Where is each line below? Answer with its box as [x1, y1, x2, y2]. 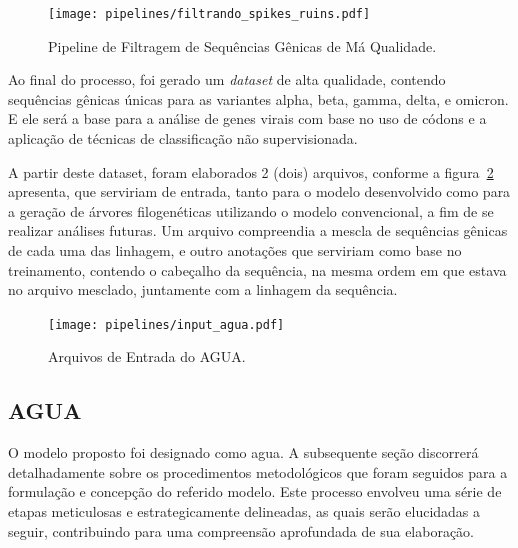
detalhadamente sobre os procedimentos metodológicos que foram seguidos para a [8, 461, 508, 482]
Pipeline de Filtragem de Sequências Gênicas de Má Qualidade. [48, 35, 437, 56]
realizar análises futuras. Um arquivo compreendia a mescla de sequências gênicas [8, 220, 508, 241]
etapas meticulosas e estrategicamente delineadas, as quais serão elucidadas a [8, 501, 481, 522]
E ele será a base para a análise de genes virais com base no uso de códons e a [8, 108, 487, 129]
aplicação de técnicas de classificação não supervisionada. [8, 128, 358, 149]
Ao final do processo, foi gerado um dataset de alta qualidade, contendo [8, 69, 446, 90]
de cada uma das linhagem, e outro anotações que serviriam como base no [8, 240, 462, 260]
